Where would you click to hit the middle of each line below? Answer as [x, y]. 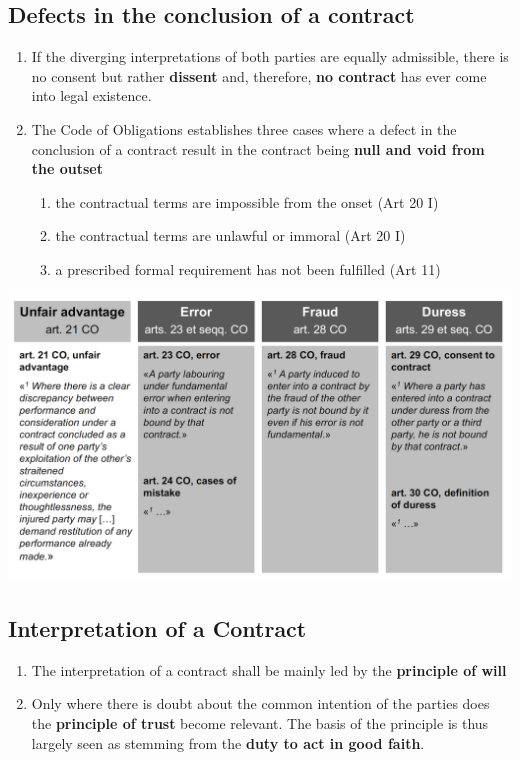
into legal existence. [91, 95]
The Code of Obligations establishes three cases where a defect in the [244, 128]
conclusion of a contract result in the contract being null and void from [258, 148]
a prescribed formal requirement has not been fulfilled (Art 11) [248, 268]
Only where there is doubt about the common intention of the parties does [260, 703]
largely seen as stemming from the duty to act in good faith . [228, 742]
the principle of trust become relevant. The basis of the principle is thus [260, 722]
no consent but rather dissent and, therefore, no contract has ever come [259, 75]
